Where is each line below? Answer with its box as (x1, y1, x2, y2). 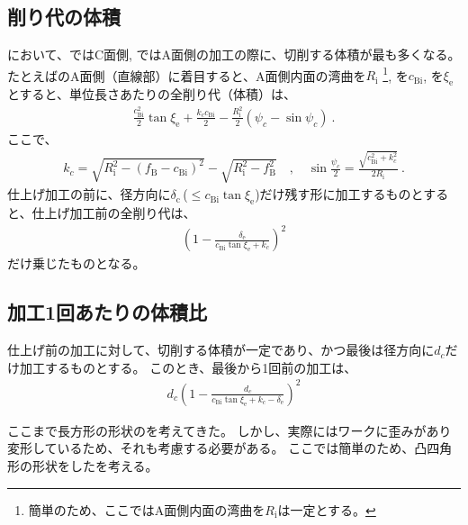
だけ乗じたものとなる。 (7, 254, 146, 273)
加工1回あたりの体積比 (7, 298, 208, 326)
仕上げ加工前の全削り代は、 (31, 204, 196, 222)
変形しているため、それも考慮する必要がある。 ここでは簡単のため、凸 (7, 439, 427, 457)
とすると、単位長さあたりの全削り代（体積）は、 (7, 85, 297, 104)
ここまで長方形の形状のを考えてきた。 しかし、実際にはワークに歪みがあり (7, 421, 452, 439)
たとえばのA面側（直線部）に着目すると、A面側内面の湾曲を (7, 66, 366, 85)
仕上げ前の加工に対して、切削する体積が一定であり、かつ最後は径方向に (7, 340, 435, 359)
